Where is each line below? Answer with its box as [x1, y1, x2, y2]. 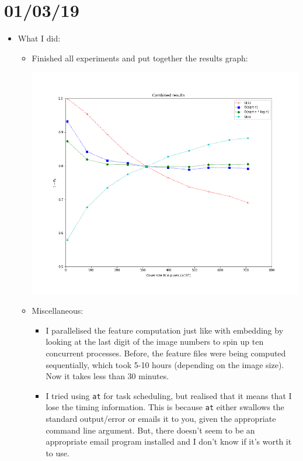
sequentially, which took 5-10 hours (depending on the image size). [46, 358, 284, 370]
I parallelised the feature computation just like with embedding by [46, 324, 284, 336]
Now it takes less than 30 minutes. [46, 370, 169, 382]
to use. [46, 446, 69, 459]
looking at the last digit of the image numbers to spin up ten [46, 335, 264, 348]
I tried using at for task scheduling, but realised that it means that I [46, 389, 292, 401]
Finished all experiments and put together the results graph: [32, 51, 248, 64]
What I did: [18, 32, 61, 44]
